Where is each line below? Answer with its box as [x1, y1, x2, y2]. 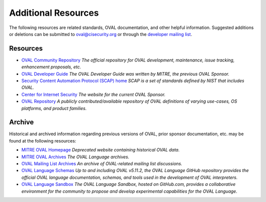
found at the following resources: [9, 138, 76, 144]
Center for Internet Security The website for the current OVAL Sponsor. [21, 91, 166, 97]
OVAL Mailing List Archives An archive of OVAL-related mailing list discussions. [21, 161, 182, 167]
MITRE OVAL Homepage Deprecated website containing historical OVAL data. [21, 147, 180, 153]
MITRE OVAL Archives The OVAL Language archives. [21, 154, 130, 160]
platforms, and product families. [21, 105, 87, 111]
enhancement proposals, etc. [21, 64, 81, 70]
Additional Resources [9, 7, 99, 18]
